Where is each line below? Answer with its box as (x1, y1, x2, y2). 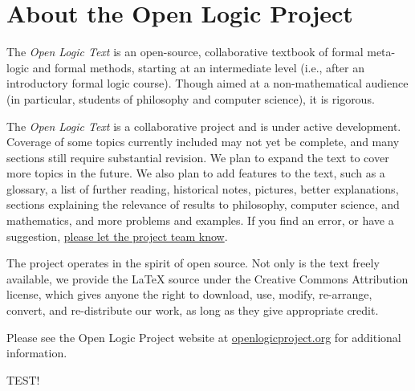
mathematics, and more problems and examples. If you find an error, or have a (6, 212, 394, 229)
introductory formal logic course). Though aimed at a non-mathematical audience (6, 75, 409, 92)
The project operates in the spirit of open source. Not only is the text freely (6, 255, 380, 271)
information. (6, 344, 67, 361)
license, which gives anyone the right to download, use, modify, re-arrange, (6, 286, 372, 303)
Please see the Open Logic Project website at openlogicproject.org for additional (6, 328, 401, 345)
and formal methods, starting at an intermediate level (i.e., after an (32, 59, 364, 75)
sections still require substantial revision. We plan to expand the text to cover (6, 149, 389, 165)
